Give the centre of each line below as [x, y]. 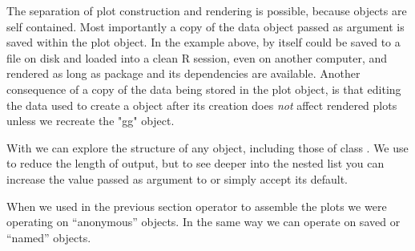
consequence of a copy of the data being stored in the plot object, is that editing [204, 89]
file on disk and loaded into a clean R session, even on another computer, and [197, 57]
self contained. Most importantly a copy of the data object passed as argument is [205, 26]
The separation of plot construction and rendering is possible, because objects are [207, 10]
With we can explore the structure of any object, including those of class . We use [207, 147]
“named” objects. [49, 237]
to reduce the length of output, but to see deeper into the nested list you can [195, 163]
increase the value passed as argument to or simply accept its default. [177, 178]
